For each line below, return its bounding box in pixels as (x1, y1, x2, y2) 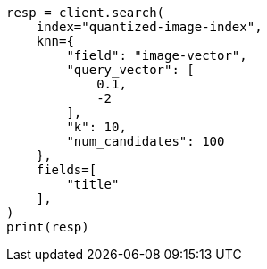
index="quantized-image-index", (36, 20, 263, 34)
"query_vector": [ (66, 63, 195, 77)
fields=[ (36, 163, 97, 177)
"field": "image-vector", (66, 48, 247, 63)
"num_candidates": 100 (66, 134, 225, 148)
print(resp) (6, 220, 89, 234)
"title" (66, 177, 120, 191)
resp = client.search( (6, 5, 165, 20)
